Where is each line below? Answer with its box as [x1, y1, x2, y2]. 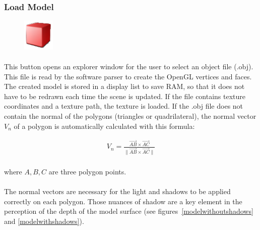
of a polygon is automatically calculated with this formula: [14, 120, 195, 131]
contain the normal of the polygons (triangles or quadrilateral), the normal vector [4, 111, 256, 121]
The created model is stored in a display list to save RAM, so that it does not [4, 81, 245, 91]
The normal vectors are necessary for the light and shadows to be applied [4, 186, 231, 197]
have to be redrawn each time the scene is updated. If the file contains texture [4, 90, 246, 101]
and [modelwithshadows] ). [4, 215, 84, 226]
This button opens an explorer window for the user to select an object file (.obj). [4, 61, 253, 72]
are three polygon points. [48, 166, 126, 176]
